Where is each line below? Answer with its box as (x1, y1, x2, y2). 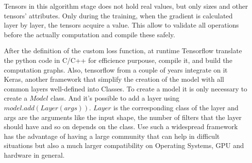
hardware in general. (4, 149, 65, 160)
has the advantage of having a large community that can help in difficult (4, 131, 220, 141)
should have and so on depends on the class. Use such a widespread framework (4, 121, 238, 132)
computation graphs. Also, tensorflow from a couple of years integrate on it (4, 64, 228, 74)
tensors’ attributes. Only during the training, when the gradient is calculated (4, 10, 233, 20)
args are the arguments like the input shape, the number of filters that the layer (4, 112, 242, 122)
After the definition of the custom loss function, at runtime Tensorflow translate (4, 45, 242, 56)
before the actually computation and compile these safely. (4, 29, 175, 39)
